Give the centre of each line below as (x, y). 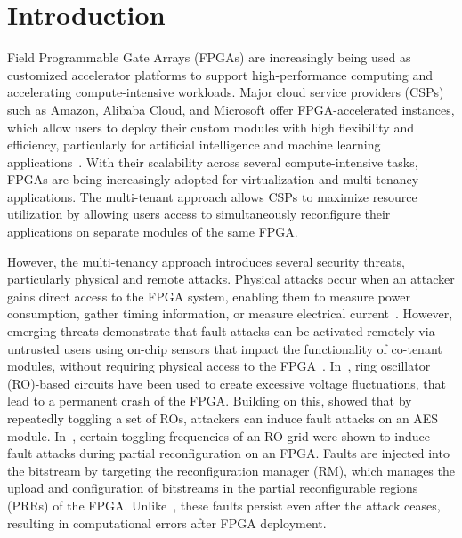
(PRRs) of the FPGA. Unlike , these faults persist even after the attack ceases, (224, 505)
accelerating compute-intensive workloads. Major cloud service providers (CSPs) (226, 92)
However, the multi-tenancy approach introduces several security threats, (206, 261)
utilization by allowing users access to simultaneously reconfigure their (199, 214)
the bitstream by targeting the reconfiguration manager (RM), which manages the (231, 470)
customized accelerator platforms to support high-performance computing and (220, 74)
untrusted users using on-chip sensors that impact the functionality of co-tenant (225, 348)
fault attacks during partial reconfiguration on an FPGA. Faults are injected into (228, 453)
